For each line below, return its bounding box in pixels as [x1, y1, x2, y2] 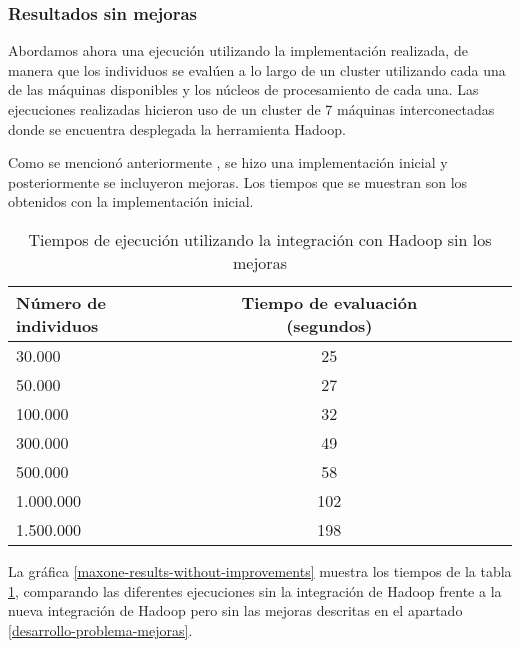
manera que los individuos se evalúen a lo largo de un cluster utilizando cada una [8, 59, 506, 80]
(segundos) [286, 313, 373, 337]
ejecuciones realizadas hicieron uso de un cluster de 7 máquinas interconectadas [8, 99, 495, 119]
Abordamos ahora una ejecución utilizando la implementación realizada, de [8, 40, 468, 61]
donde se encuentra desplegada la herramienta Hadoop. [8, 118, 346, 139]
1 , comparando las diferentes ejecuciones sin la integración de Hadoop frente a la [8, 580, 502, 601]
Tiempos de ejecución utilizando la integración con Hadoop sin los [28, 227, 492, 251]
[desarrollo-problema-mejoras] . [8, 619, 193, 640]
